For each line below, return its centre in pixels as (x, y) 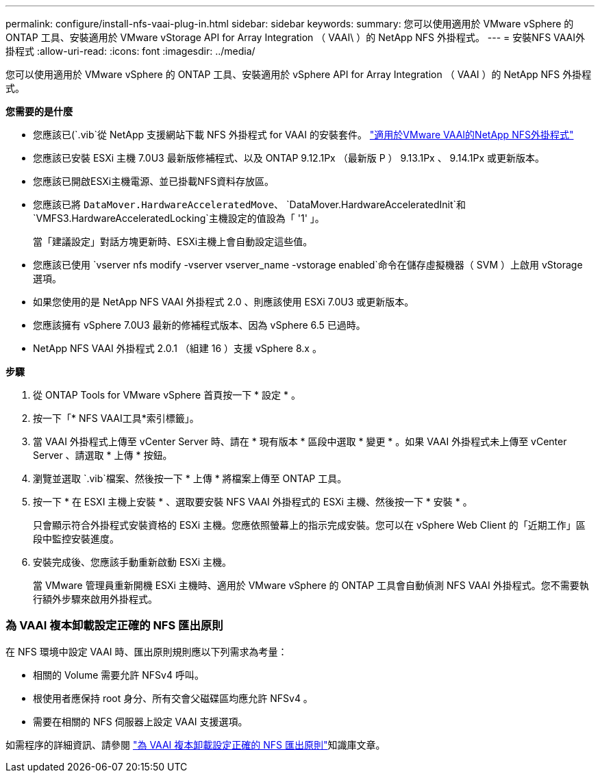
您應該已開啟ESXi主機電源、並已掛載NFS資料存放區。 (153, 181)
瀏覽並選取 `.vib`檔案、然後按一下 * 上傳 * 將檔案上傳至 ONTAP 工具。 (190, 478)
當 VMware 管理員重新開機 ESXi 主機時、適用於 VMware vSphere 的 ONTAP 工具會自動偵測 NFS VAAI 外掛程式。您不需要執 (311, 585)
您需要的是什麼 (39, 111)
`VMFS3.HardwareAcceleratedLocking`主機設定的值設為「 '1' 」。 (179, 218)
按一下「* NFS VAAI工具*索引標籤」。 (116, 418)
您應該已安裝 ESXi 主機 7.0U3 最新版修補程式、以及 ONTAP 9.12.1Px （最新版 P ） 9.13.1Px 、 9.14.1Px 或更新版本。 (289, 158)
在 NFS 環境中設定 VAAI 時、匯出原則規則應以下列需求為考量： (147, 651)
